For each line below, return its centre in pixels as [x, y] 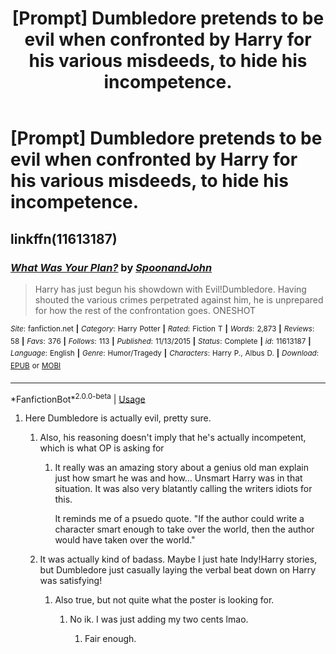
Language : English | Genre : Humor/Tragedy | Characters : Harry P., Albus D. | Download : [165, 353]
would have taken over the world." [125, 540]
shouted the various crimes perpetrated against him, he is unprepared [179, 299]
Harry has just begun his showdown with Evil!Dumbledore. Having [170, 289]
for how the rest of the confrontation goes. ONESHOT [145, 310]
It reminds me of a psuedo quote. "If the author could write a [179, 519]
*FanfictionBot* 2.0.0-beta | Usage [78, 398]
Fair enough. [110, 639]
